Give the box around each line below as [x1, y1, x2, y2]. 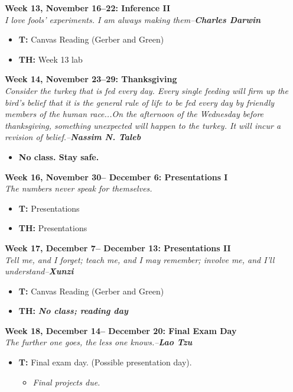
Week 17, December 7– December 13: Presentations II [5, 241, 231, 254]
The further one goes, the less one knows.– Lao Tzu [5, 336, 193, 348]
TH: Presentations [18, 222, 87, 234]
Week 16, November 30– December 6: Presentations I [5, 170, 228, 183]
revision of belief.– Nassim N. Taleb [5, 131, 141, 143]
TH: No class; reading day [18, 304, 128, 317]
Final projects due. [32, 375, 100, 388]
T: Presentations [18, 202, 80, 214]
